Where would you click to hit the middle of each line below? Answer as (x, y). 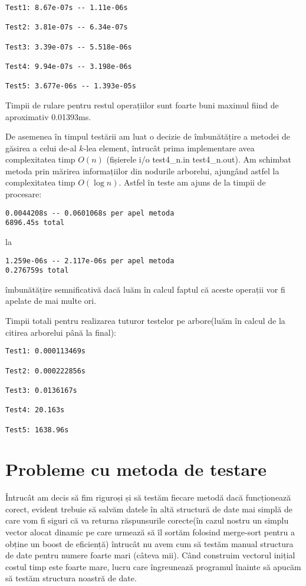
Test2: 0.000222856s (46, 371)
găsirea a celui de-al (41, 148)
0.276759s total (37, 271)
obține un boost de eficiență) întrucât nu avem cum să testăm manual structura (149, 543)
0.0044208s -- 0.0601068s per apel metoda (90, 213)
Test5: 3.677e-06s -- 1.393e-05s (71, 86)
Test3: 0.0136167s (41, 390)
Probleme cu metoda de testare (136, 469)
